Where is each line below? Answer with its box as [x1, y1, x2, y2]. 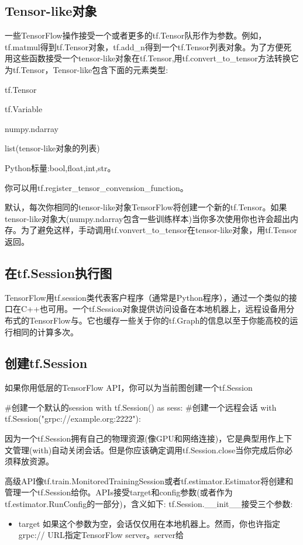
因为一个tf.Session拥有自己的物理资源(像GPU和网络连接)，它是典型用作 [5, 432, 276, 445]
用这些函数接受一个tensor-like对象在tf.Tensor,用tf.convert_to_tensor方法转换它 [5, 52, 299, 64]
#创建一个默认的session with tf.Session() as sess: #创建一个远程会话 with [5, 401, 277, 413]
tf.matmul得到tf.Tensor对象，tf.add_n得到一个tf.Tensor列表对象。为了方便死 [5, 40, 292, 53]
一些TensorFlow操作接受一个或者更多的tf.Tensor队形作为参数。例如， [5, 29, 267, 41]
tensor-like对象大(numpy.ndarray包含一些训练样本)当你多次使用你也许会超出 [5, 212, 290, 224]
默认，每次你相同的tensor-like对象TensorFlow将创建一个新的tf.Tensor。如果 [5, 201, 287, 213]
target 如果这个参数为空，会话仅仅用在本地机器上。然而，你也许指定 [18, 517, 281, 529]
